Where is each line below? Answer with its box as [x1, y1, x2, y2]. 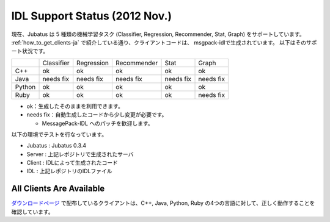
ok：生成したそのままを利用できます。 [26, 102, 123, 110]
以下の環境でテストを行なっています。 [11, 131, 107, 138]
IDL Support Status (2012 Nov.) [11, 9, 172, 23]
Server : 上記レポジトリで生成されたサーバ [26, 150, 134, 158]
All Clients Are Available [11, 184, 105, 194]
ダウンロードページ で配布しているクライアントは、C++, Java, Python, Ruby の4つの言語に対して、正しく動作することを [11, 199, 315, 207]
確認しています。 [11, 208, 54, 215]
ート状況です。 [11, 48, 49, 55]
